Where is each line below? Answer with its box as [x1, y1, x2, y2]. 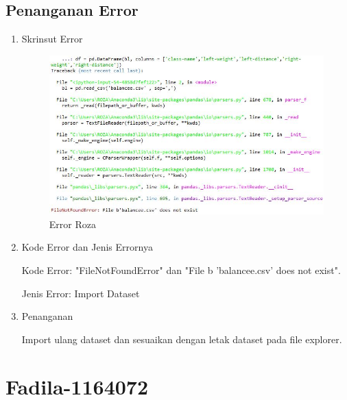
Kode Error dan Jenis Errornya [21, 240, 153, 254]
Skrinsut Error [21, 32, 83, 46]
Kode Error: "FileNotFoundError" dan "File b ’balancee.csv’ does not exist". [21, 262, 341, 277]
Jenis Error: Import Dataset [21, 286, 140, 300]
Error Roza [49, 216, 96, 231]
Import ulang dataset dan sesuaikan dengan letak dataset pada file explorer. [21, 332, 342, 346]
